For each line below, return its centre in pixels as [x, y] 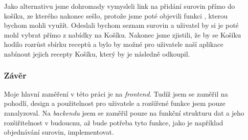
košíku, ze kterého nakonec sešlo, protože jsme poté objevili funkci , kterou [116, 15]
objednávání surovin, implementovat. [59, 132]
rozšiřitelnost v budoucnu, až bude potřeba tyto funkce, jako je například [113, 122]
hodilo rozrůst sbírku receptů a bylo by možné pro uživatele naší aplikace [114, 44]
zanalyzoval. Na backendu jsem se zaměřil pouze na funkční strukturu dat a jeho [124, 112]
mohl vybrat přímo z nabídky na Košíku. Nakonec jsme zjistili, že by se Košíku [123, 34]
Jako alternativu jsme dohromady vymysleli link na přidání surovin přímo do [120, 6]
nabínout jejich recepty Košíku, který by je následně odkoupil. [97, 53]
